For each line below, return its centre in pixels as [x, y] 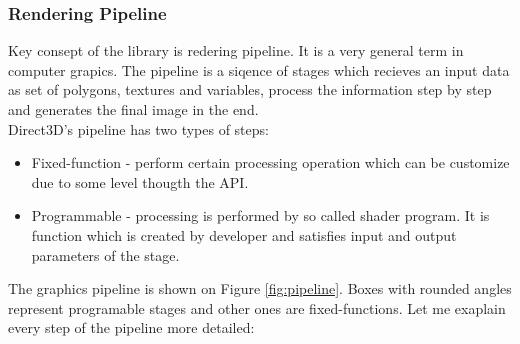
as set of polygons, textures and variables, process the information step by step [250, 89]
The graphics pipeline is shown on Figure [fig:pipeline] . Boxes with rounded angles [260, 288]
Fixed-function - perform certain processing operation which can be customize [270, 162]
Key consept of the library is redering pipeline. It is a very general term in [236, 50]
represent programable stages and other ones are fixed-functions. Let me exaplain [257, 307]
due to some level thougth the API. [140, 181]
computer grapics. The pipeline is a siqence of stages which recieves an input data [259, 69]
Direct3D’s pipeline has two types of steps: [138, 128]
